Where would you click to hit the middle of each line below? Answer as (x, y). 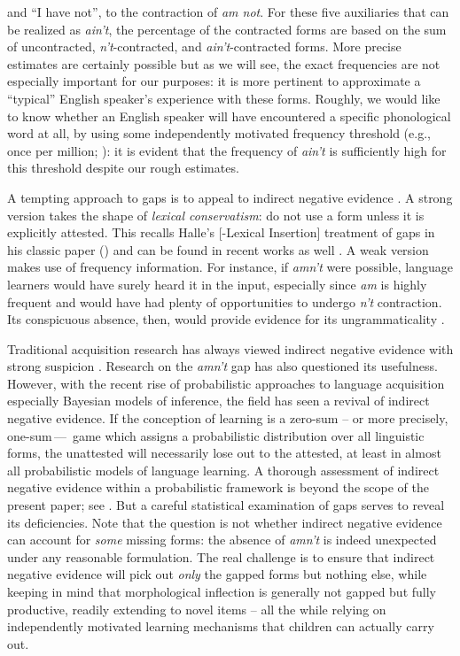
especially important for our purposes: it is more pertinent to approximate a (214, 81)
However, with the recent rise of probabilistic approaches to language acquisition (226, 383)
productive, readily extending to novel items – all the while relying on (197, 609)
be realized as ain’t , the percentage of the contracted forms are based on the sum (227, 29)
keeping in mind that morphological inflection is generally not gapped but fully (222, 591)
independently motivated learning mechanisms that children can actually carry (221, 626)
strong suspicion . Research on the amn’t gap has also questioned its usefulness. (222, 366)
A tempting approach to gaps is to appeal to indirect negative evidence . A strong (230, 197)
